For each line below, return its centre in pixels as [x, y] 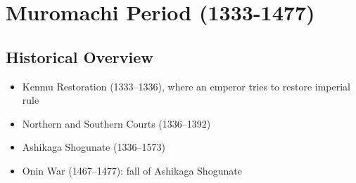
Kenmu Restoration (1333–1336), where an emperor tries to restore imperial [186, 86]
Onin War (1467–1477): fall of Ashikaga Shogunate [132, 170]
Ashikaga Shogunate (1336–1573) [94, 147]
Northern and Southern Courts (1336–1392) [116, 123]
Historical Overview [80, 56]
